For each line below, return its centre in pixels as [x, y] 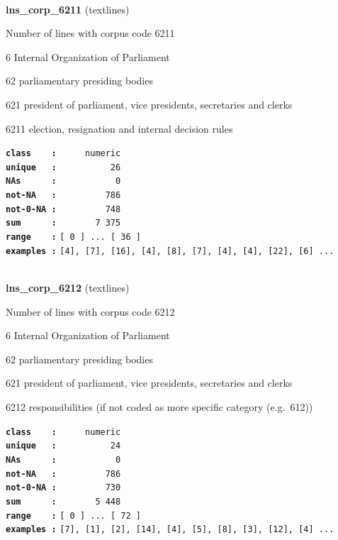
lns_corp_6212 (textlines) [68, 287]
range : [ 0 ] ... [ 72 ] [73, 516]
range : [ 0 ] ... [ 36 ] [73, 237]
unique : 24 [63, 446]
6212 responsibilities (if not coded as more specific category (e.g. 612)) [159, 406]
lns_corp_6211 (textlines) [68, 9]
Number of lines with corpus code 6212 [90, 311]
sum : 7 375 [63, 223]
